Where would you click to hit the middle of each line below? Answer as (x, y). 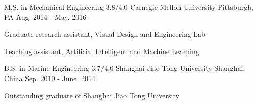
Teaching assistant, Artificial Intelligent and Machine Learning (102, 51)
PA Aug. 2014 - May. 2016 (45, 17)
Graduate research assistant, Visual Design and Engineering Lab (105, 34)
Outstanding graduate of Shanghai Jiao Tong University (92, 95)
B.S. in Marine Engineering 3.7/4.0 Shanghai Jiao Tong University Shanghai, (125, 68)
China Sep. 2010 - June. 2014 (50, 78)
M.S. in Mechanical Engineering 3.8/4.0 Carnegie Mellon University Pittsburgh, (129, 7)
